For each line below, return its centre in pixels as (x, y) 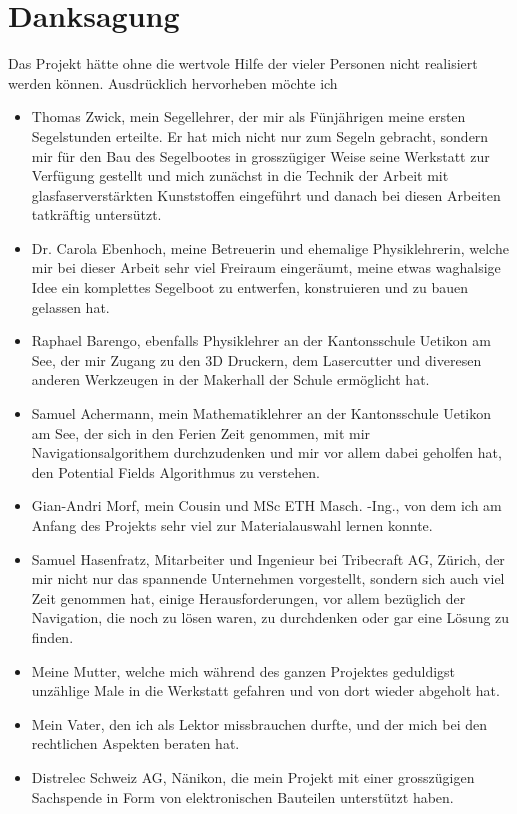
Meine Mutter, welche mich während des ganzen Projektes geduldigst (243, 670)
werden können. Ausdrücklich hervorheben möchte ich (173, 82)
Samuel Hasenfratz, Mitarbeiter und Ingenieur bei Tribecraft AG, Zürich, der (268, 558)
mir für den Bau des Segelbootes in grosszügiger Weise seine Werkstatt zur (260, 155)
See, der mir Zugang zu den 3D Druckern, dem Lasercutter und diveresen (256, 359)
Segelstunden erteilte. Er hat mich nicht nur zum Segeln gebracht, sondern (260, 135)
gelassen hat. (70, 306)
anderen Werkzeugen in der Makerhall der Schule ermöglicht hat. (230, 379)
